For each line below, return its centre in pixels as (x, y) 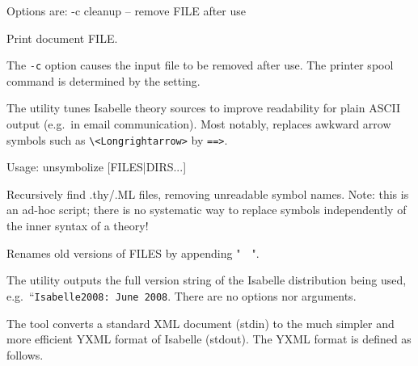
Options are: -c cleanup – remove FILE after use (126, 11)
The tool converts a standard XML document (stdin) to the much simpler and (201, 323)
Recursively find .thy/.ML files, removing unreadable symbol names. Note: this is (208, 194)
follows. (25, 354)
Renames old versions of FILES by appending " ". (133, 252)
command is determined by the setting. (103, 80)
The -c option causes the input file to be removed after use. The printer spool (200, 65)
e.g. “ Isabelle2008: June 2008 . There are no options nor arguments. (182, 295)
